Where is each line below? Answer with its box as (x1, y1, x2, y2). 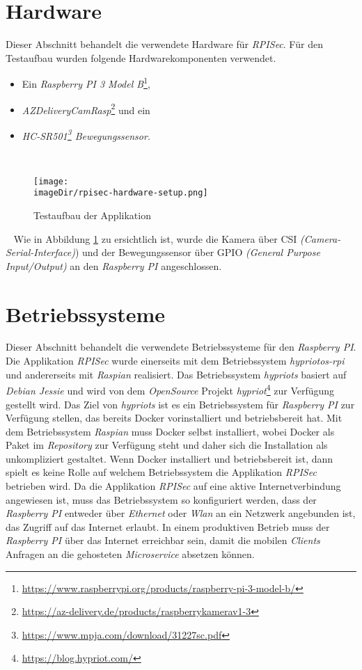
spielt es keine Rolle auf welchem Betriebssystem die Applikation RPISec (6, 465, 317, 479)
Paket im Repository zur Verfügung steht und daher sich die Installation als (6, 438, 328, 452)
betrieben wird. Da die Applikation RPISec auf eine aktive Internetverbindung (6, 479, 341, 493)
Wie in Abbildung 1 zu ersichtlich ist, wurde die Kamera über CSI (13, 231, 297, 246)
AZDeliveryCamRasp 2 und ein (22, 100, 150, 117)
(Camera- (300, 231, 341, 246)
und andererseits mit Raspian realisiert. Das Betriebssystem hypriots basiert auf (6, 367, 347, 381)
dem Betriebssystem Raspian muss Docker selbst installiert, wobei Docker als (6, 424, 335, 438)
